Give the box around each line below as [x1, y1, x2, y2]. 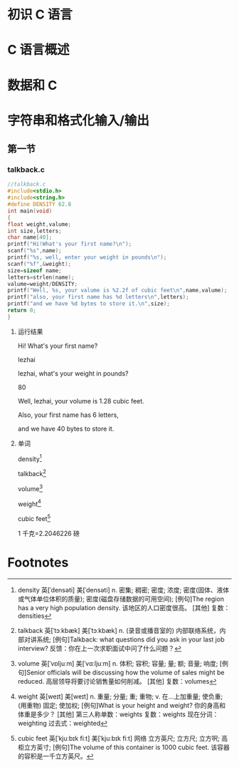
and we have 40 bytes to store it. [17, 424, 115, 433]
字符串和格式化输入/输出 [7, 112, 149, 128]
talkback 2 [17, 468, 46, 478]
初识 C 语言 [7, 6, 73, 23]
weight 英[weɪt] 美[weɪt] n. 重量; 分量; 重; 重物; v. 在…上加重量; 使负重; [17, 692, 223, 701]
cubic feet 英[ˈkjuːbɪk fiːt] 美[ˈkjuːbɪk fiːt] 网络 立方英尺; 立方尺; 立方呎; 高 [17, 734, 228, 743]
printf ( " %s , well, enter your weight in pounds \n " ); [7, 254, 167, 261]
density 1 [17, 453, 43, 463]
